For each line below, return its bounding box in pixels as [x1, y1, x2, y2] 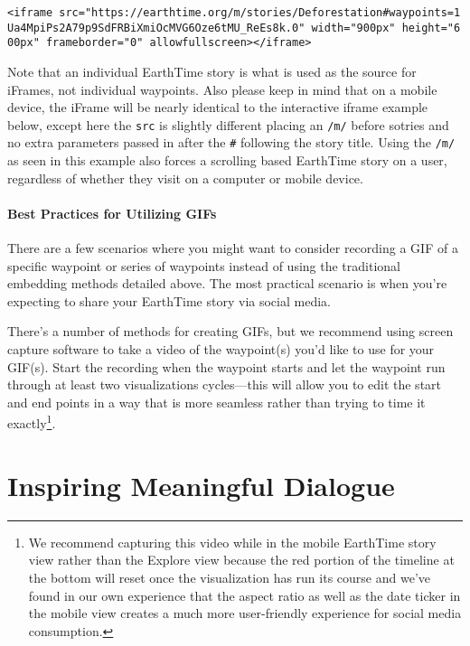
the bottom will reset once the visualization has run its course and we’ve [28, 567, 430, 586]
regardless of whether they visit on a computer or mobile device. [7, 168, 363, 187]
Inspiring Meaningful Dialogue [7, 466, 395, 503]
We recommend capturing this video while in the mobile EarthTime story [28, 532, 437, 551]
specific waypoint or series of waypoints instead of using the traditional [7, 256, 400, 275]
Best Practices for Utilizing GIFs [7, 203, 217, 222]
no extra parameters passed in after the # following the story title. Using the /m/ [7, 133, 456, 152]
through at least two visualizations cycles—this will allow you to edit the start [7, 375, 442, 394]
